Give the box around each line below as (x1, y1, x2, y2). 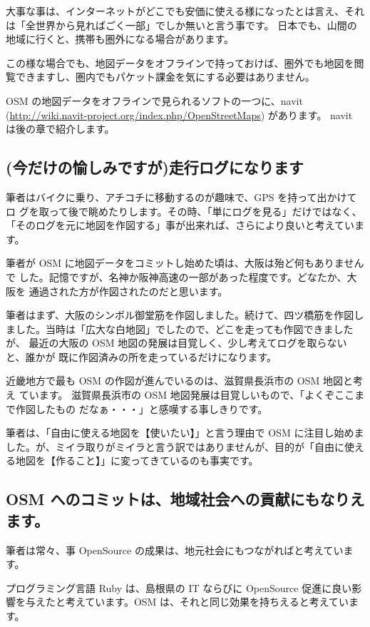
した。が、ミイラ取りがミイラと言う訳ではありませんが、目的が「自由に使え (6, 439, 365, 454)
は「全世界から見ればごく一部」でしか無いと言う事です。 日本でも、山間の (6, 17, 357, 32)
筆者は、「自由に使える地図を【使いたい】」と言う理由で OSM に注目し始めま (6, 425, 364, 440)
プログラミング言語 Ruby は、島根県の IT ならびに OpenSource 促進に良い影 (6, 580, 362, 595)
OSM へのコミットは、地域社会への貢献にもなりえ (6, 488, 365, 510)
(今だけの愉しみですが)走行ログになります (6, 156, 304, 178)
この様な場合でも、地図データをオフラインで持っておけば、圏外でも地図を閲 (6, 55, 364, 70)
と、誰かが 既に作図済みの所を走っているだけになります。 (6, 349, 277, 364)
